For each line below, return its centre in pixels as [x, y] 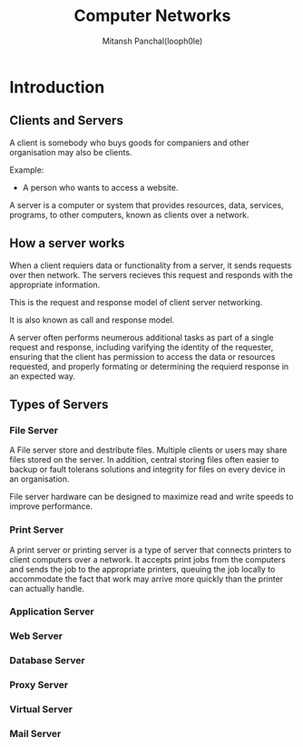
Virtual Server [41, 710]
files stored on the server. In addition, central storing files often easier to [144, 460]
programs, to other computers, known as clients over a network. [129, 214]
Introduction [57, 87]
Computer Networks [152, 16]
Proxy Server [39, 685]
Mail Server [35, 734]
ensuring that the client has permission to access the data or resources [142, 356]
